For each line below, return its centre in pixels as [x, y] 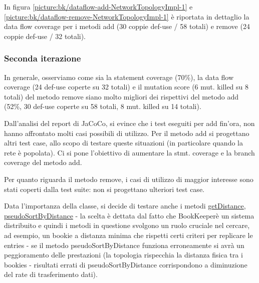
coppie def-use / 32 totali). [45, 36]
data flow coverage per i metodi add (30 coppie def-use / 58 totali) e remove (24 [127, 26]
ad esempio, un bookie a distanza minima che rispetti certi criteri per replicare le [128, 235]
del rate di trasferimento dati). [51, 274]
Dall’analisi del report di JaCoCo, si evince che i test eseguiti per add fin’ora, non [129, 123]
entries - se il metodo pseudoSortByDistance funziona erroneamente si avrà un [124, 245]
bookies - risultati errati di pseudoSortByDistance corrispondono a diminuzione [126, 264]
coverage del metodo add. [43, 162]
